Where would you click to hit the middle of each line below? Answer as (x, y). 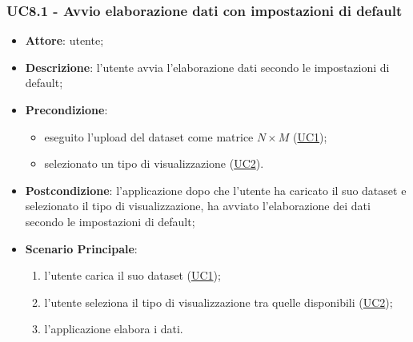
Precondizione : (66, 109)
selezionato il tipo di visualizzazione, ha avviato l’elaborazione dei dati (198, 206)
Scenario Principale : (81, 248)
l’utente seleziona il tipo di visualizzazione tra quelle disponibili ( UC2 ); (219, 302)
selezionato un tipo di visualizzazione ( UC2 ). (154, 163)
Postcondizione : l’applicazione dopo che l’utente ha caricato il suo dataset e (216, 190)
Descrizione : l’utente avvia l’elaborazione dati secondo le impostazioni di (207, 67)
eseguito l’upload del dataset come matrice (149, 136)
